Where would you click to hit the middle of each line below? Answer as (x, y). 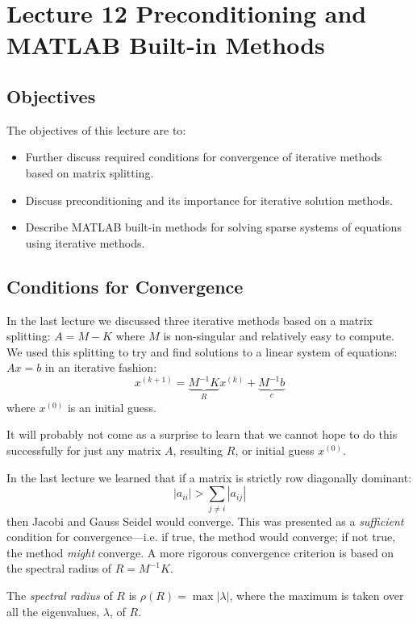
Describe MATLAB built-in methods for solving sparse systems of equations (213, 227)
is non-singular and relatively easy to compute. (279, 336)
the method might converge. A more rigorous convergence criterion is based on (200, 552)
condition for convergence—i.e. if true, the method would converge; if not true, (201, 537)
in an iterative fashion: (101, 367)
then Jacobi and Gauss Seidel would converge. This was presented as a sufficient (205, 521)
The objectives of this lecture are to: (96, 129)
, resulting (198, 450)
